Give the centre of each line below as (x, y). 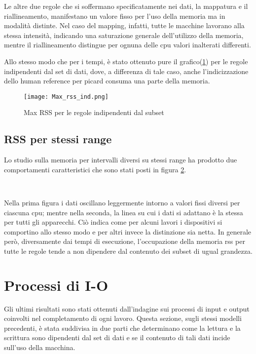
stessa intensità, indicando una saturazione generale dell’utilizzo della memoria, (124, 35)
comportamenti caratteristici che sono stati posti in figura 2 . (95, 169)
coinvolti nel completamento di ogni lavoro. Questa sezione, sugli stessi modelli (123, 318)
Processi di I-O (56, 285)
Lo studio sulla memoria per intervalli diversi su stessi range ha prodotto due (121, 160)
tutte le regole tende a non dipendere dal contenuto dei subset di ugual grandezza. (128, 251)
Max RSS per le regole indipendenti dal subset (94, 112)
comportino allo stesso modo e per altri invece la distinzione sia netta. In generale (128, 231)
